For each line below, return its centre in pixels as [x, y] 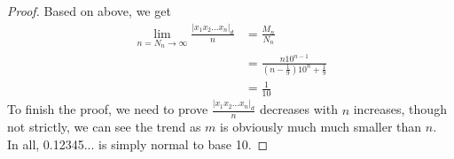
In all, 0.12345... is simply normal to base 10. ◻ [138, 144]
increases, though [400, 109]
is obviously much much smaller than [321, 127]
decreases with [298, 109]
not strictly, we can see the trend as [104, 127]
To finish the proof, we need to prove [108, 109]
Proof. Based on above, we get [89, 11]
